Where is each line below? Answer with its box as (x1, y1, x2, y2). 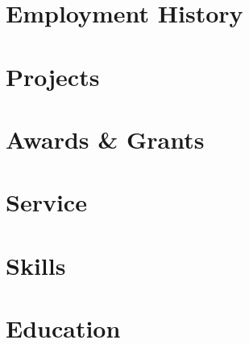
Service (6, 186, 87, 219)
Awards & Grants (6, 122, 205, 155)
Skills (6, 248, 66, 281)
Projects (6, 59, 100, 92)
